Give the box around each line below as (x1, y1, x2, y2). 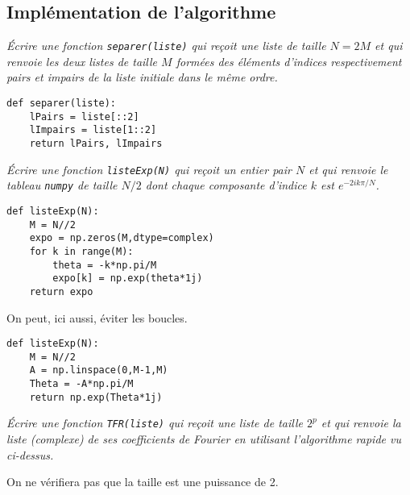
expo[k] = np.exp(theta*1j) (52, 272, 203, 285)
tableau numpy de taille (6, 177, 118, 193)
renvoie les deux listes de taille (6, 52, 158, 69)
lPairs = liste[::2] (29, 110, 139, 123)
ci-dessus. (6, 446, 54, 463)
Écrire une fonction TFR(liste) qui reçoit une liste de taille (6, 414, 303, 431)
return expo (29, 285, 93, 297)
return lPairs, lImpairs (29, 138, 163, 150)
